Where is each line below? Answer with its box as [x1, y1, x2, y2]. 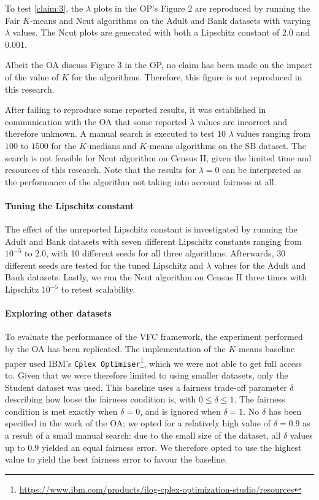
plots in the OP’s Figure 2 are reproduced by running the [93, 2, 310, 14]
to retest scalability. [61, 283, 136, 296]
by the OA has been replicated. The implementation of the [5, 342, 226, 355]
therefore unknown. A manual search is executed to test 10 [5, 127, 226, 140]
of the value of [5, 70, 59, 83]
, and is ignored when [140, 404, 221, 417]
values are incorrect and [197, 115, 287, 128]
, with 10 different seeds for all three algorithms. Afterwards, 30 [46, 247, 286, 260]
